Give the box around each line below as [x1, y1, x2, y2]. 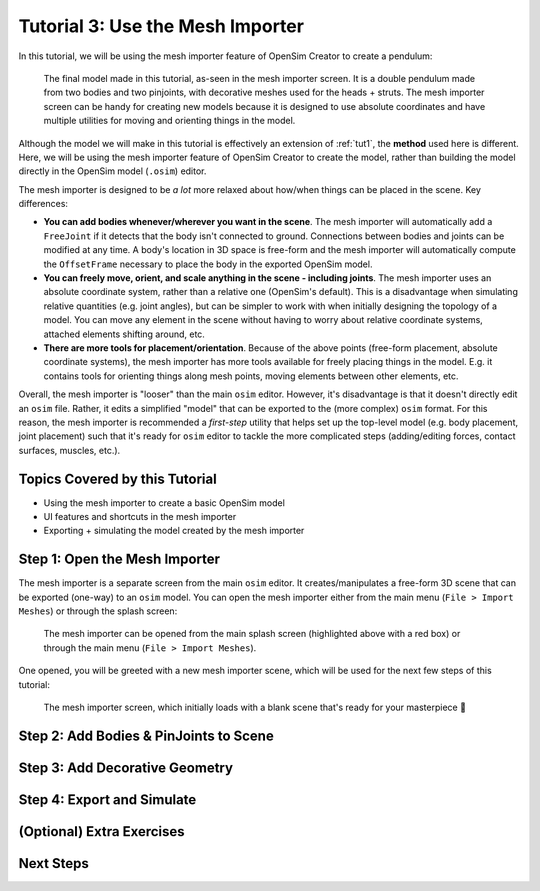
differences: [18, 198, 69, 210]
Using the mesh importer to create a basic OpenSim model [43, 496, 285, 509]
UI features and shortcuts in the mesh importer [43, 511, 237, 522]
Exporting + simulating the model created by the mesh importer [43, 525, 305, 537]
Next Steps [18, 855, 89, 872]
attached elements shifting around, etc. [43, 328, 205, 340]
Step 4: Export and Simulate [18, 791, 197, 808]
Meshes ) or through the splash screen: [18, 605, 178, 617]
